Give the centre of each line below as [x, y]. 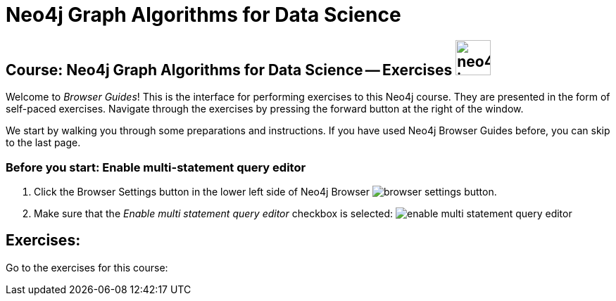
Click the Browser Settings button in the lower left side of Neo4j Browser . [265, 191]
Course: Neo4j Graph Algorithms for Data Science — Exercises [229, 70]
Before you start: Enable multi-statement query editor [156, 167]
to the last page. [43, 143]
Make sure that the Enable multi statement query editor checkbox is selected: [214, 213]
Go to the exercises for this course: [87, 267]
